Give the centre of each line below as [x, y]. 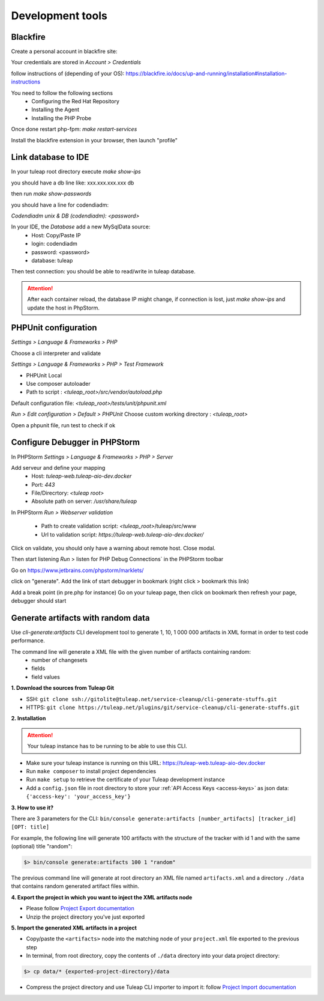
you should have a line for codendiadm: [60, 205]
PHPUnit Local [44, 375]
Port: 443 [43, 484]
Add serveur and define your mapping [58, 467]
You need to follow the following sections [62, 93]
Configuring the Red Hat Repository [76, 102]
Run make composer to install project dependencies [91, 771]
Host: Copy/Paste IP [56, 235]
